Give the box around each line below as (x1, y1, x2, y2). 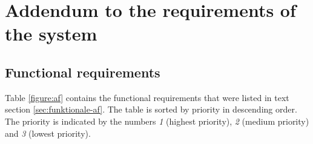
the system (5, 21, 97, 46)
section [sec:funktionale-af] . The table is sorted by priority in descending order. (5, 103, 297, 116)
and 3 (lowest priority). (5, 126, 91, 139)
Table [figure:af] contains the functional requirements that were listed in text (5, 91, 289, 103)
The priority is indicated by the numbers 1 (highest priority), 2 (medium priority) (5, 114, 309, 127)
